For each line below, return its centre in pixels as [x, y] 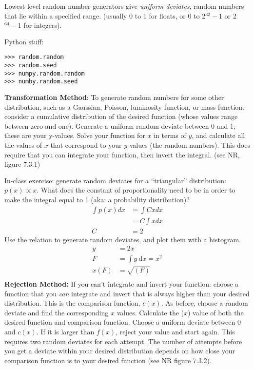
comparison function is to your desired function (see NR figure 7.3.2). [108, 360]
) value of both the [216, 312]
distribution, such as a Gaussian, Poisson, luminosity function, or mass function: [124, 107]
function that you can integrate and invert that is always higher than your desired [127, 293]
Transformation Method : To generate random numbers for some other [114, 97]
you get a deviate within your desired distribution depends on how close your [120, 351]
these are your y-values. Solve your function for [75, 135]
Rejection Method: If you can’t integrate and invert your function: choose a [122, 283]
